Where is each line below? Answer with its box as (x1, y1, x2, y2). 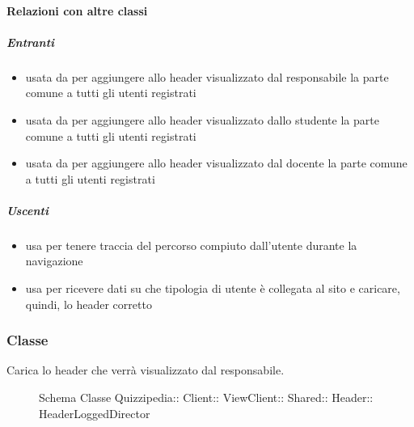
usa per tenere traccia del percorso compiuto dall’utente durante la (25, 236, 357, 253)
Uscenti (6, 201, 49, 218)
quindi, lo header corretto (25, 295, 152, 312)
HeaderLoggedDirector (39, 404, 150, 421)
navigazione (25, 252, 83, 269)
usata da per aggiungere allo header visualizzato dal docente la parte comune (25, 154, 408, 171)
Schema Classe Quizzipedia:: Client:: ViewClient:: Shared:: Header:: (39, 389, 374, 406)
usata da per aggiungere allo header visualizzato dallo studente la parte (25, 111, 379, 128)
